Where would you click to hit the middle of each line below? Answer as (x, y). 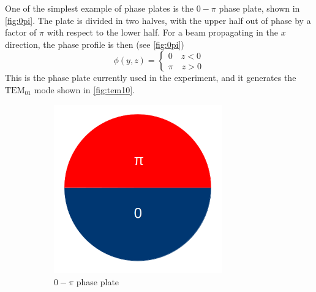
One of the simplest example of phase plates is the (99, 8)
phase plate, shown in (259, 8)
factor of (21, 32)
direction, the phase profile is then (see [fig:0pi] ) (95, 44)
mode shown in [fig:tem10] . (84, 89)
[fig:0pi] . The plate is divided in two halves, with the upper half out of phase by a (158, 20)
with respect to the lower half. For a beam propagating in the (162, 32)
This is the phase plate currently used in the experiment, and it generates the (151, 78)
